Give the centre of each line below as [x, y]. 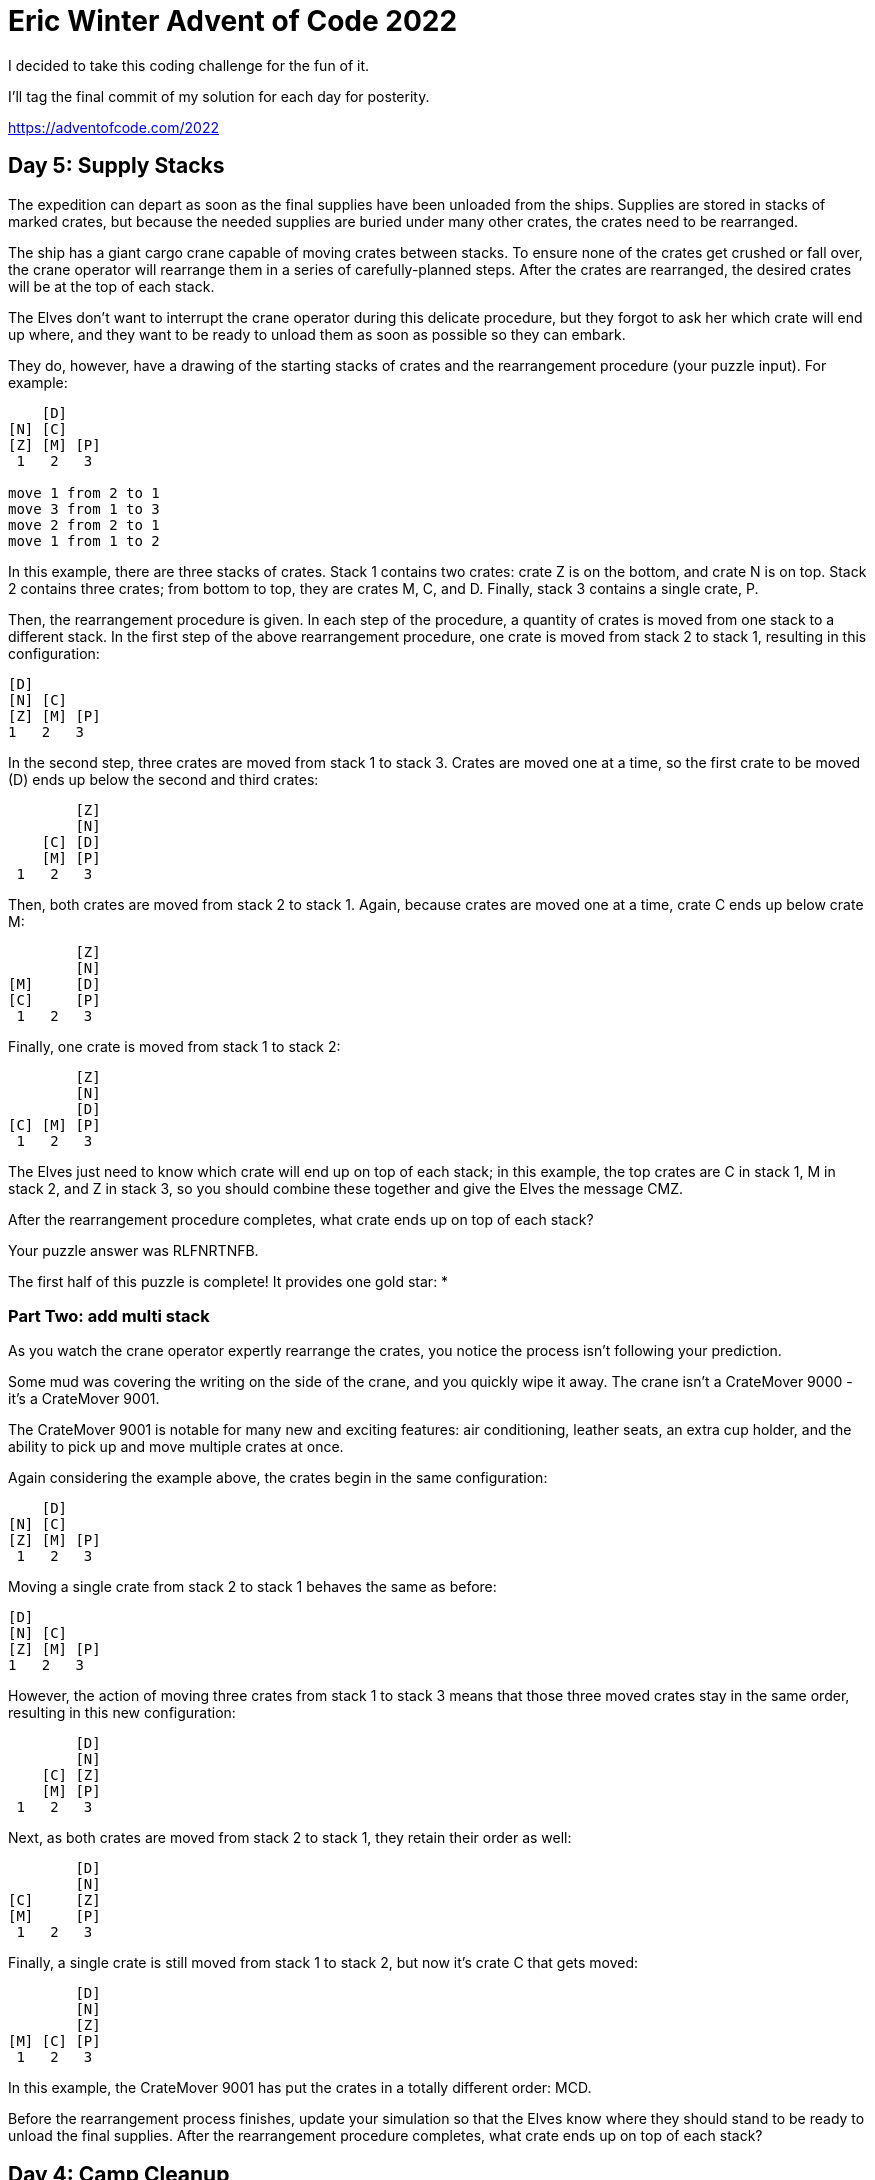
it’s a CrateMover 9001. [84, 1399]
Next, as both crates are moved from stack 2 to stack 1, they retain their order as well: [290, 1838]
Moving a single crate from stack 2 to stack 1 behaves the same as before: [252, 1587]
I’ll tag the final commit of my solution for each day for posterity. [219, 96]
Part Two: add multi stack [109, 1315]
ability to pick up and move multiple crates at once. [176, 1447]
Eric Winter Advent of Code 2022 [233, 21]
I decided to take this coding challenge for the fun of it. [189, 65]
